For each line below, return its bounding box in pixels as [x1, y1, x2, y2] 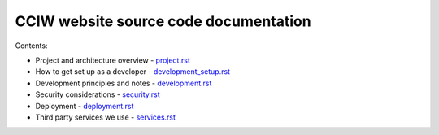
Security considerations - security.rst [35, 89, 160, 99]
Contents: [15, 41, 48, 50]
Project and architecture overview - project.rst [35, 55, 190, 65]
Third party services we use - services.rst [35, 112, 176, 122]
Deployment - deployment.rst [35, 101, 134, 111]
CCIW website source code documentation [15, 12, 312, 30]
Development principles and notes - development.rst [35, 78, 212, 88]
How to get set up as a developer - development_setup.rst [35, 67, 231, 76]
